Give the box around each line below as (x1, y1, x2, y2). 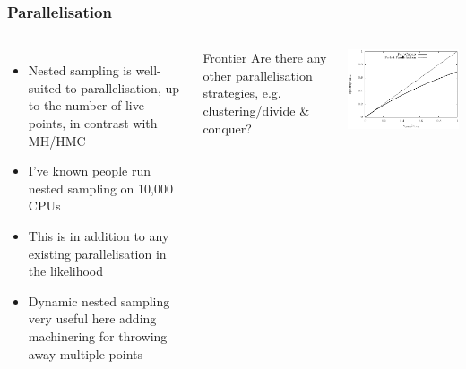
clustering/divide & (203, 101, 310, 119)
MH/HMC (28, 131, 86, 150)
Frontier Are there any (203, 48, 327, 67)
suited (28, 78, 62, 97)
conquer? (203, 118, 252, 137)
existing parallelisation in (28, 244, 167, 262)
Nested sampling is (28, 61, 132, 80)
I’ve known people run (28, 161, 151, 180)
